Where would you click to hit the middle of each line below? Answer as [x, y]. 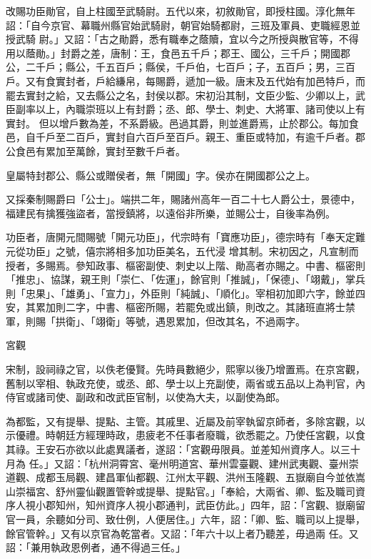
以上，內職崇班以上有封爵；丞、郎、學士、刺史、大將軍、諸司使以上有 [200, 109]
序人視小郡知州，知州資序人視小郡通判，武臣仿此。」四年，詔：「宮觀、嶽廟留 [185, 505]
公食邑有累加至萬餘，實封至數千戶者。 [96, 150]
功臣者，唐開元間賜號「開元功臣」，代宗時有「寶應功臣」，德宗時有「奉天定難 [185, 237]
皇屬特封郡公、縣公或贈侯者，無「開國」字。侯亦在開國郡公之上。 [161, 175]
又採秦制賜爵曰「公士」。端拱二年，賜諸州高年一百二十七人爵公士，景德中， [183, 199]
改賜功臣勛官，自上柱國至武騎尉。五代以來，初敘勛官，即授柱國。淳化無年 [181, 11]
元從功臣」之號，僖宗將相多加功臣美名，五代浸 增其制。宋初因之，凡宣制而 [182, 251]
